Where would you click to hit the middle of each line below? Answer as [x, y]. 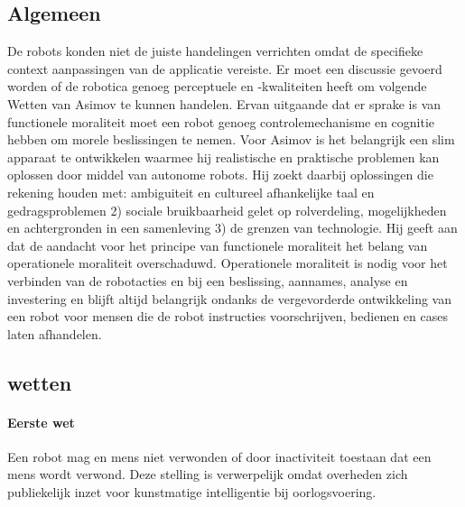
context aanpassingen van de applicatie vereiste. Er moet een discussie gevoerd [225, 68]
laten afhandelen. [55, 333]
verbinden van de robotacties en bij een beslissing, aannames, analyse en [208, 280]
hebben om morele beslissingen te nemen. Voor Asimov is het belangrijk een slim [231, 139]
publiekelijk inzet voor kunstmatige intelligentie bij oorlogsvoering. [192, 492]
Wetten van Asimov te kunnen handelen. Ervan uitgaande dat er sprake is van [224, 103]
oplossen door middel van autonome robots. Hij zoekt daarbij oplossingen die [220, 175]
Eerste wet [41, 422]
